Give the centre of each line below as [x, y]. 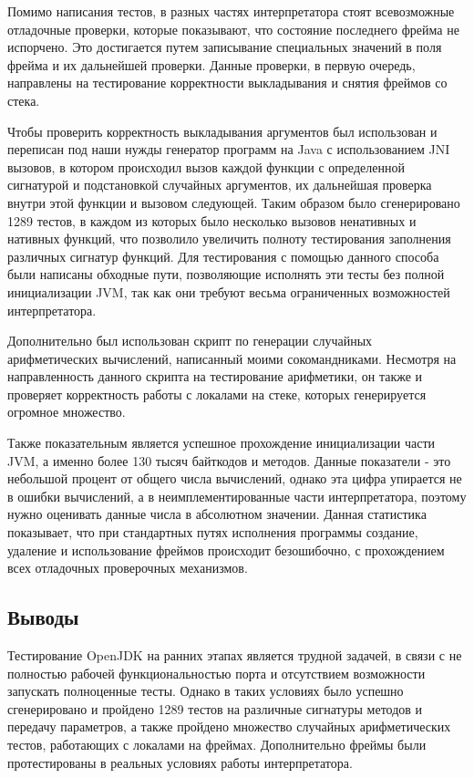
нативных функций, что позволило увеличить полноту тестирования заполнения [229, 239]
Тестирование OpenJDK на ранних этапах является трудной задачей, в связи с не [235, 655]
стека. [24, 100]
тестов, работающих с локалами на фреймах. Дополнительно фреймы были [217, 744]
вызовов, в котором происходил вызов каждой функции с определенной [206, 166]
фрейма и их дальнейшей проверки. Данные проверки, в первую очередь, [211, 64]
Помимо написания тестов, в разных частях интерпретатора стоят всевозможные [231, 11]
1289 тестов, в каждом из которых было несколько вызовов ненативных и [212, 220]
